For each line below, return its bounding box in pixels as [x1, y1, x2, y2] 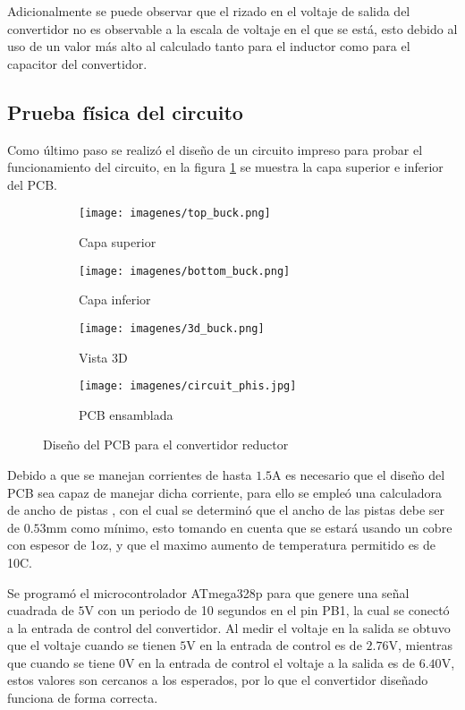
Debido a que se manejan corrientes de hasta [7, 465, 252, 483]
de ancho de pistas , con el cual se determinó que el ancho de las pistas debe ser [7, 500, 444, 519]
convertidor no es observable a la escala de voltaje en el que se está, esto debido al [7, 19, 458, 38]
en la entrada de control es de [199, 636, 362, 654]
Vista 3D [79, 347, 128, 366]
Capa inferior [79, 290, 151, 309]
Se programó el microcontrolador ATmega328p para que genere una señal [7, 583, 410, 602]
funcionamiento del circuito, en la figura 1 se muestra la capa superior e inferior [7, 158, 444, 176]
